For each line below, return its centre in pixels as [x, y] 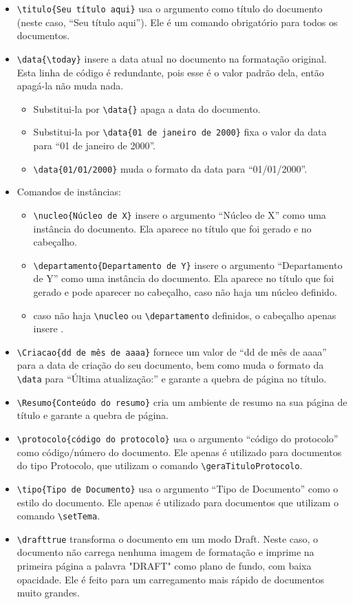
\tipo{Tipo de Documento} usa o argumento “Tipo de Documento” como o [178, 488]
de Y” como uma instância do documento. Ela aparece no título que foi [184, 278]
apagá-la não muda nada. [70, 86]
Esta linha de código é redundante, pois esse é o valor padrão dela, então [170, 72]
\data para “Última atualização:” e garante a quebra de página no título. [172, 379]
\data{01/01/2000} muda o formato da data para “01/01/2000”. [170, 168]
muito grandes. [48, 593]
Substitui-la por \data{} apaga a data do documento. [147, 108]
